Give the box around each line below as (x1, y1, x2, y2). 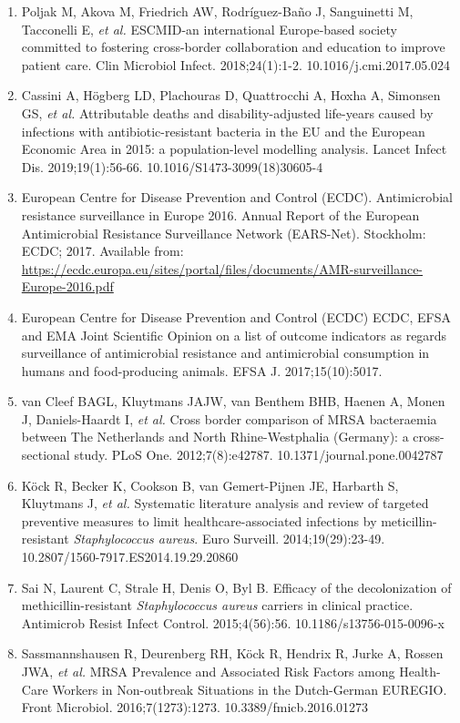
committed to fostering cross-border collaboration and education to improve (21, 37, 445, 56)
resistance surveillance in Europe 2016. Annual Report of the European (21, 205, 420, 224)
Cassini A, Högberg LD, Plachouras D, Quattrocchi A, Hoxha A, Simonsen (21, 86, 441, 105)
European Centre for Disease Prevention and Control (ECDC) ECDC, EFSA (21, 307, 451, 326)
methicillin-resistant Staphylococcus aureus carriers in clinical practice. (21, 596, 414, 615)
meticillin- (381, 511, 437, 530)
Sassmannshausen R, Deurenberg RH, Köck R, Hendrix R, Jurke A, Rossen (21, 644, 444, 663)
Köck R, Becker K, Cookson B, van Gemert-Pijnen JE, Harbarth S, (21, 475, 399, 494)
